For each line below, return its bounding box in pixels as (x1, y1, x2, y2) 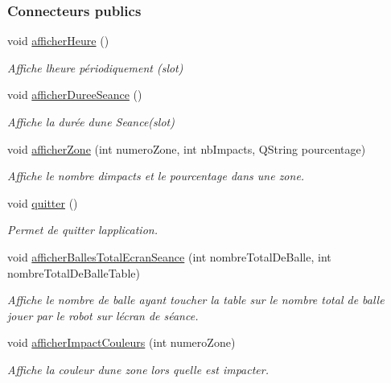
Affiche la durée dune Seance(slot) (7, 113, 175, 130)
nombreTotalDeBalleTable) (7, 264, 140, 281)
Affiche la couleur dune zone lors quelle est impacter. (7, 360, 269, 377)
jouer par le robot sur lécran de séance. (7, 307, 199, 323)
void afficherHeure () (7, 32, 109, 49)
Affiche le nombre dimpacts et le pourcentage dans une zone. (7, 167, 305, 184)
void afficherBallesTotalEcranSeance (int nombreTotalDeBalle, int (7, 248, 331, 265)
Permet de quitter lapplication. (7, 221, 158, 238)
